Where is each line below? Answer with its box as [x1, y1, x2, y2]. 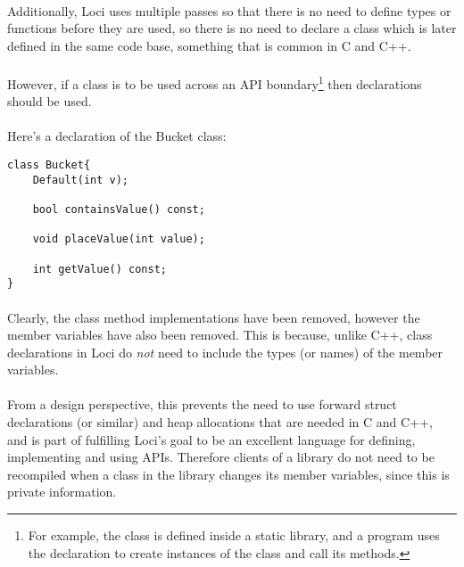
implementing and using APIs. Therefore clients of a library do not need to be [7, 448, 435, 466]
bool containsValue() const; [32, 202, 205, 216]
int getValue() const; [32, 262, 167, 275]
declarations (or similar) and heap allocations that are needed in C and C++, [7, 413, 433, 431]
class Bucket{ [7, 159, 91, 171]
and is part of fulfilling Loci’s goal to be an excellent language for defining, [7, 430, 416, 448]
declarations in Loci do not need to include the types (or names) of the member [7, 342, 443, 361]
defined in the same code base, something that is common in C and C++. [7, 36, 411, 54]
